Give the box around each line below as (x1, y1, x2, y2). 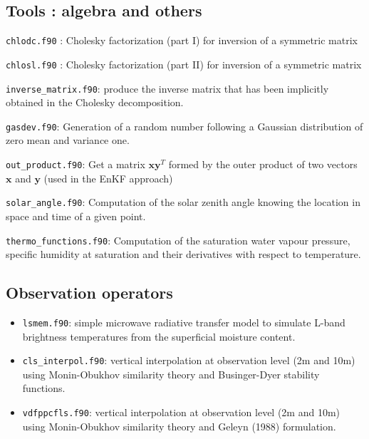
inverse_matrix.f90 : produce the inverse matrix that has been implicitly (6, 81, 329, 95)
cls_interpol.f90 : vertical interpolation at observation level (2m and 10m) (22, 353, 355, 368)
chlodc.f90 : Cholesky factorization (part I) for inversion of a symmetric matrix (6, 33, 358, 48)
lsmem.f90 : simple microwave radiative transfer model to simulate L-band (22, 314, 345, 329)
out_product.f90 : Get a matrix (6, 157, 145, 172)
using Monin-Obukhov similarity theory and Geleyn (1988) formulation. (22, 418, 336, 433)
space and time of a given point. (6, 208, 146, 223)
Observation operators (6, 282, 173, 304)
